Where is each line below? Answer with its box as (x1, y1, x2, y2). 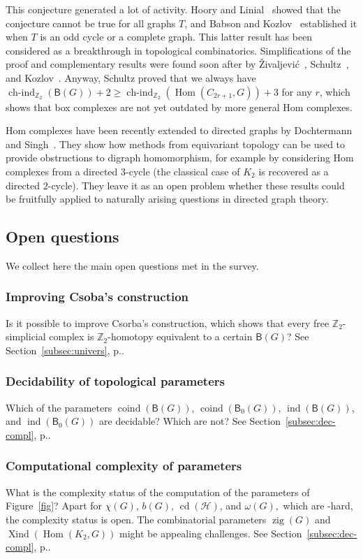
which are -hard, (283, 498, 353, 513)
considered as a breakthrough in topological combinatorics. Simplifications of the (6, 43, 351, 57)
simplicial (6, 329, 46, 344)
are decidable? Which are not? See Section (99, 414, 281, 428)
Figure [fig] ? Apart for (6, 498, 103, 513)
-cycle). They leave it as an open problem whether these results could (47, 177, 345, 192)
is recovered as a (258, 164, 329, 178)
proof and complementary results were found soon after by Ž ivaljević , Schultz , (6, 57, 349, 71)
